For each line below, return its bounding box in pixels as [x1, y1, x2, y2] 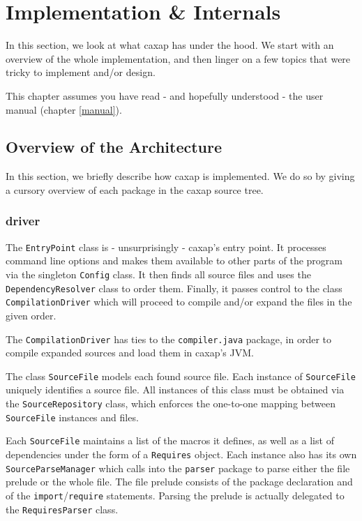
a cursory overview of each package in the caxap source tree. [6, 182, 264, 197]
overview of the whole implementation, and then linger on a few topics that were [6, 51, 351, 66]
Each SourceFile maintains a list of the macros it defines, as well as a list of [6, 433, 334, 448]
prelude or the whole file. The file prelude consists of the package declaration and [6, 474, 353, 489]
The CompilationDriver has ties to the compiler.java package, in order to [6, 331, 331, 346]
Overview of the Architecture [6, 136, 223, 158]
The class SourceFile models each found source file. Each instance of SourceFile [6, 368, 356, 383]
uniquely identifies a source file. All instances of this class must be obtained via [6, 382, 345, 397]
